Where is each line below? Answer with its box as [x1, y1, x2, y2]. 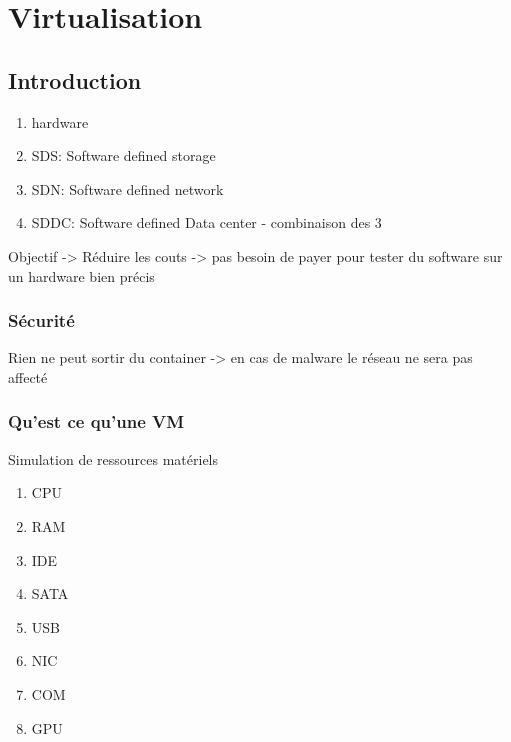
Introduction [8, 64, 142, 95]
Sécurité [8, 308, 75, 333]
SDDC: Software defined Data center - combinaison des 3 [31, 212, 382, 233]
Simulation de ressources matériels [8, 448, 219, 469]
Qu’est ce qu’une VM [8, 409, 185, 434]
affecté [8, 366, 48, 387]
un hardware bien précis [8, 265, 155, 286]
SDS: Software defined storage [31, 145, 216, 166]
